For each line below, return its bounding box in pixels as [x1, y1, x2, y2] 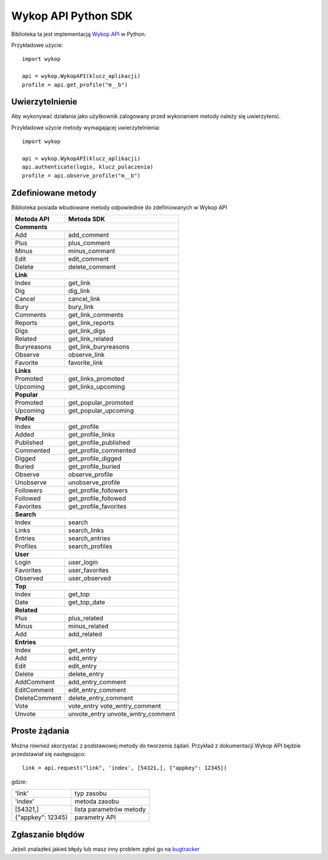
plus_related [68, 614, 103, 623]
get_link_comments [68, 311, 124, 319]
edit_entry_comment [68, 686, 126, 695]
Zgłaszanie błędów [11, 829, 85, 839]
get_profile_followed [68, 494, 126, 503]
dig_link [68, 286, 91, 295]
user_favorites [68, 566, 109, 575]
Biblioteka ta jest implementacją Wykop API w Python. [11, 30, 146, 38]
